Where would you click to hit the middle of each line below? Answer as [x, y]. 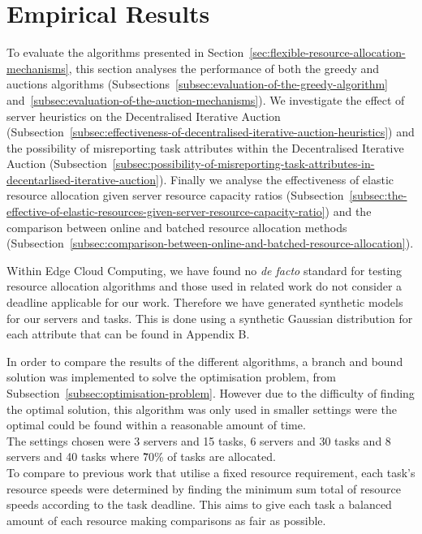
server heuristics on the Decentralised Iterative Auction [144, 116]
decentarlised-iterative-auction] [83, 179]
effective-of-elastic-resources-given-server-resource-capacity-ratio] [166, 211]
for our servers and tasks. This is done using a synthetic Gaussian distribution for [210, 318]
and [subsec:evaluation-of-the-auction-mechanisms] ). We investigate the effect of [206, 99]
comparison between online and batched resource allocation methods [177, 227]
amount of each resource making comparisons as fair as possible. [166, 520]
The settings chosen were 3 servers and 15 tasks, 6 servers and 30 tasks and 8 [199, 440]
